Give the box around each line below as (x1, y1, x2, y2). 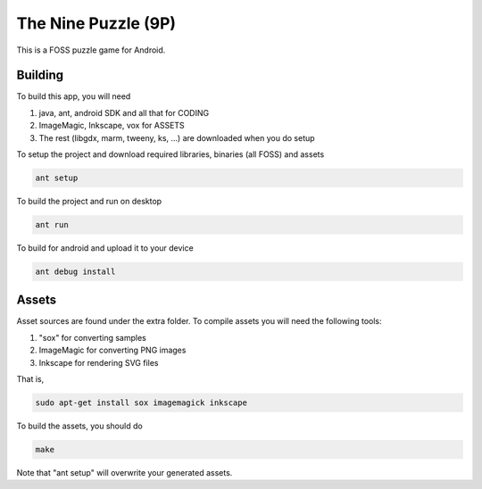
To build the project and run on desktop (16, 195, 162, 206)
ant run (35, 220, 69, 229)
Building (16, 68, 64, 83)
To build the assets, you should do (16, 420, 143, 431)
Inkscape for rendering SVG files (38, 357, 160, 368)
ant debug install (35, 266, 116, 277)
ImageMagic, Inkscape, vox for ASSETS (38, 120, 185, 131)
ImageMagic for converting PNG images (38, 344, 187, 356)
